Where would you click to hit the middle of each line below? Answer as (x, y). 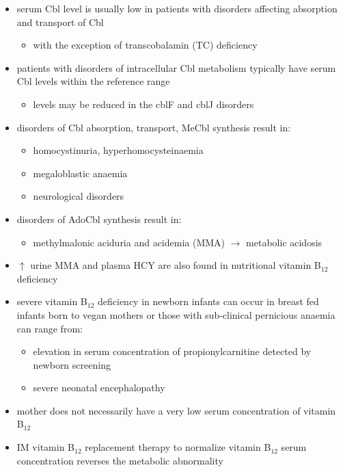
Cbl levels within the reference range (93, 81)
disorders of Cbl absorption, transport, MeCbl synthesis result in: (154, 127)
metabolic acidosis (284, 242)
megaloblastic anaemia (80, 173)
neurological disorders (79, 196)
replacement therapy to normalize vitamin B (178, 447)
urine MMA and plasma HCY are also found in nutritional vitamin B (176, 265)
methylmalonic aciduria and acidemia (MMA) (129, 242)
